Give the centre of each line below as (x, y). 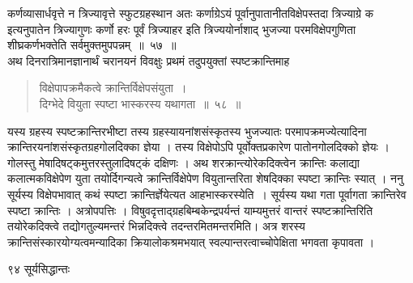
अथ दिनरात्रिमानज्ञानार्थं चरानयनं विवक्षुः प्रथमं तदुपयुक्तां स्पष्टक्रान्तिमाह (149, 60)
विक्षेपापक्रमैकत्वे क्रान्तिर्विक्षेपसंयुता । (113, 88)
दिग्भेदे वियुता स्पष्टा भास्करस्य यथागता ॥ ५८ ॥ (140, 103)
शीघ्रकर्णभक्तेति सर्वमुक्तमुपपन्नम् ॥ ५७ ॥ (92, 45)
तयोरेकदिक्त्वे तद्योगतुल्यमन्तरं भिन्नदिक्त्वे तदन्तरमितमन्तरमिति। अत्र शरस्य (156, 226)
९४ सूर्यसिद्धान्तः (39, 269)
